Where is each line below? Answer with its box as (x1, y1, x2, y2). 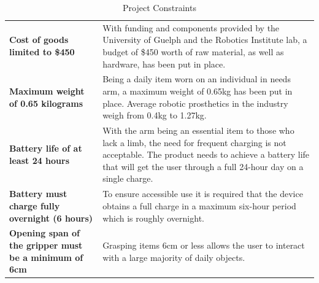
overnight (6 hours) (9, 211, 93, 224)
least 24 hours (9, 154, 70, 167)
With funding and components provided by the (102, 21, 280, 34)
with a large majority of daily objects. (102, 250, 245, 263)
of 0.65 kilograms (9, 96, 83, 109)
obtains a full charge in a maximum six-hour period (102, 199, 296, 212)
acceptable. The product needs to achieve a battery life (102, 148, 310, 161)
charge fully (9, 199, 60, 212)
